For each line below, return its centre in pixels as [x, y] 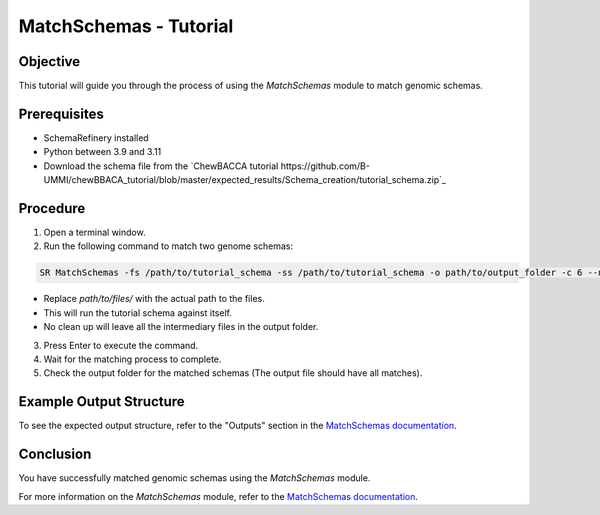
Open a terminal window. [94, 232]
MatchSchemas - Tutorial [126, 26]
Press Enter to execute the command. [121, 345]
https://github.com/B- [325, 166]
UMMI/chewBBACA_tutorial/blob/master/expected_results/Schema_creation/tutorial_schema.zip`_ [245, 180]
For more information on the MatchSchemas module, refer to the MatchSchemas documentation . [218, 496]
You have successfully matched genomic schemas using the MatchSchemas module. [194, 478]
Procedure [52, 208]
